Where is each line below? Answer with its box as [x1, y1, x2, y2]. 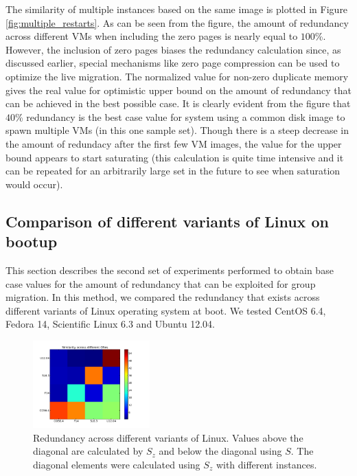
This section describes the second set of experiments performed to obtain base [5, 262, 334, 277]
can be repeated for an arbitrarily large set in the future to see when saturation [5, 163, 341, 178]
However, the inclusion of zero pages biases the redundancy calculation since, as [5, 42, 341, 56]
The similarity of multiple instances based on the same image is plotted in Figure [5, 2, 348, 16]
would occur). [5, 177, 63, 191]
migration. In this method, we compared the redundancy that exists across [5, 290, 320, 304]
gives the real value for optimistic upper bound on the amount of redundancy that [5, 82, 352, 97]
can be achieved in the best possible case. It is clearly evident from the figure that [5, 96, 351, 111]
